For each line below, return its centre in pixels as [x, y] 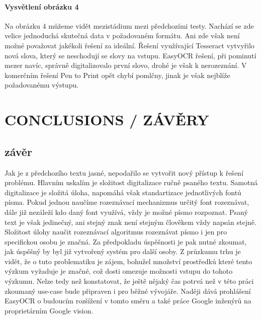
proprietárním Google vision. [49, 310]
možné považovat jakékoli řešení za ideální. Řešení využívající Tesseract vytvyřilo [129, 45]
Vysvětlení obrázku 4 [42, 6]
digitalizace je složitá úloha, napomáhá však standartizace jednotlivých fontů [123, 192]
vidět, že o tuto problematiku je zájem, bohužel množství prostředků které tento [128, 261]
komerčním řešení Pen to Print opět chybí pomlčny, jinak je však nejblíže [117, 75]
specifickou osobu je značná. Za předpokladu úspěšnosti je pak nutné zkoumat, [126, 241]
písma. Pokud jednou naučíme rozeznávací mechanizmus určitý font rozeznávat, [127, 202]
